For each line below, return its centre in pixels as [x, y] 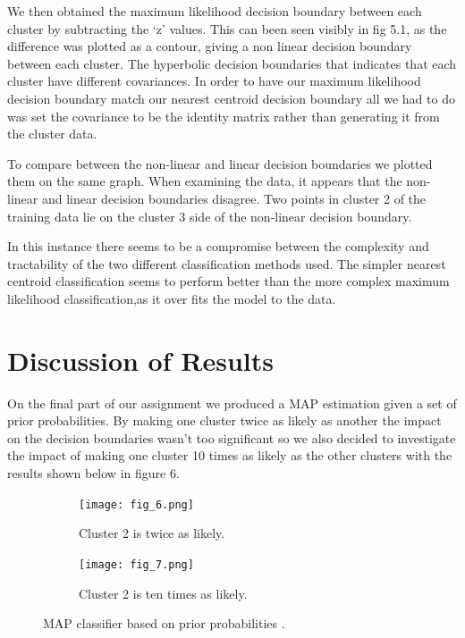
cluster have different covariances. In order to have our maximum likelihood [214, 81]
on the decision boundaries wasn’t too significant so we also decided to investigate [232, 437]
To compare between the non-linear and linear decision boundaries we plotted [220, 163]
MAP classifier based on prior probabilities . [164, 623]
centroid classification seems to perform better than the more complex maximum [228, 281]
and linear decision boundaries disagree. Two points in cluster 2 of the [234, 198]
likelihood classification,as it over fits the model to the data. [172, 298]
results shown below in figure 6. [93, 473]
